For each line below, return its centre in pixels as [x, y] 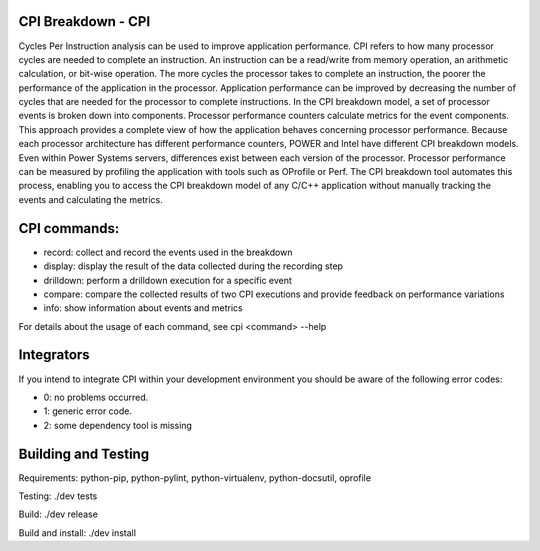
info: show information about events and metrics [143, 308]
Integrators [54, 355]
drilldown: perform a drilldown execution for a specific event [167, 280]
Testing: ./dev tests [58, 496]
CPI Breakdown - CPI [84, 21]
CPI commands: [69, 228]
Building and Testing [84, 453]
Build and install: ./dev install [77, 532]
